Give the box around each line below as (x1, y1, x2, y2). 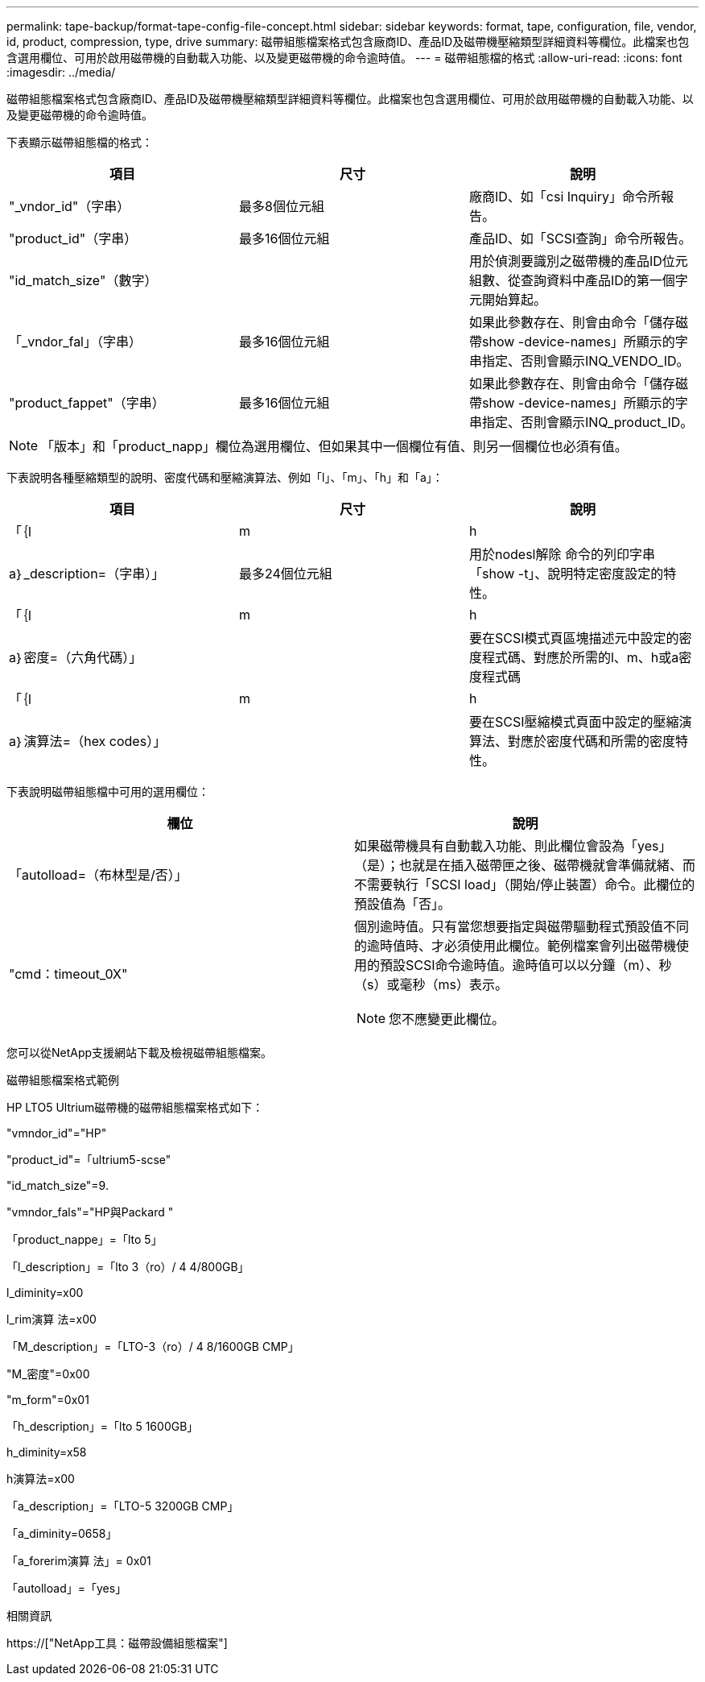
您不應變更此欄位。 (389, 1011, 505, 1027)
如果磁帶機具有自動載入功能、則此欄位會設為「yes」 (354, 838, 672, 854)
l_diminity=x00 (6, 1286, 84, 1299)
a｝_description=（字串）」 (9, 565, 165, 582)
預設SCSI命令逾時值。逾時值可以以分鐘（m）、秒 (380, 957, 672, 973)
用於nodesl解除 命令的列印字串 (468, 546, 655, 562)
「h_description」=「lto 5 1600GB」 (6, 1419, 199, 1433)
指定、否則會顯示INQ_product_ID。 (481, 414, 694, 430)
